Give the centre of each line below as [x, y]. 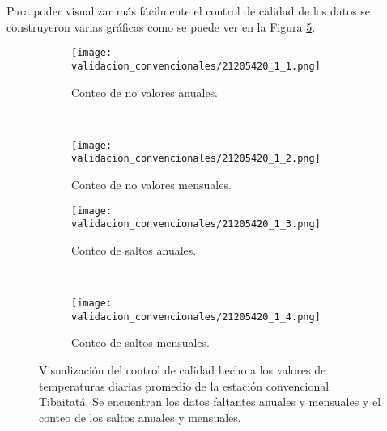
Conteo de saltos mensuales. [140, 342]
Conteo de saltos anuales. [134, 249]
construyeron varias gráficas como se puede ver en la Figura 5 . [161, 26]
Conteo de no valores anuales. [145, 92]
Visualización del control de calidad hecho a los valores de [183, 370]
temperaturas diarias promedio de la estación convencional [184, 385]
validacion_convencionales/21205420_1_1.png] [196, 66]
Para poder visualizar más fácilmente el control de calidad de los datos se [189, 11]
